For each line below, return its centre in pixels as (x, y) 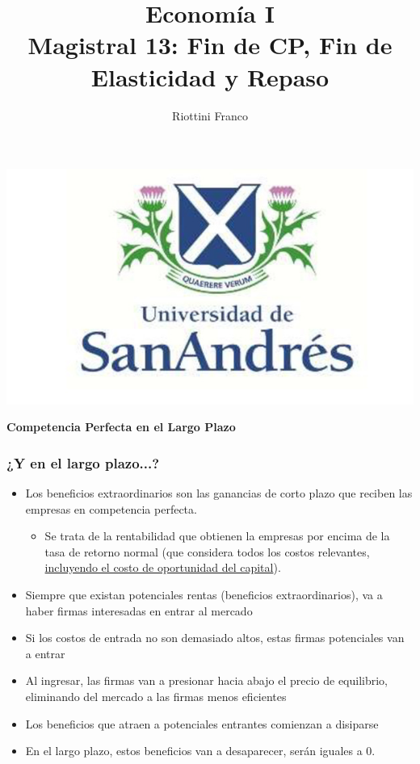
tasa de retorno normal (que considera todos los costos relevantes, (207, 551)
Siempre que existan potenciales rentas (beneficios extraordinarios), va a (204, 594)
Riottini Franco (210, 115)
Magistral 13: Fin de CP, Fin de (210, 45)
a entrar (45, 653)
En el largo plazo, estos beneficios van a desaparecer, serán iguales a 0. (200, 751)
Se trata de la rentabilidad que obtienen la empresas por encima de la (217, 536)
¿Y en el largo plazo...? (83, 462)
